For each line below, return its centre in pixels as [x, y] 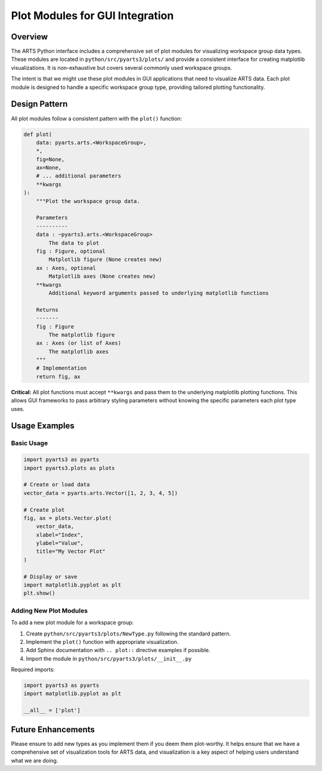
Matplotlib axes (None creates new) [102, 277]
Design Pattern [39, 104]
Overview [30, 37]
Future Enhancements [53, 729]
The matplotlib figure [82, 335]
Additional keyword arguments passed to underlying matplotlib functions [159, 293]
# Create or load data [57, 485]
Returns [47, 310]
